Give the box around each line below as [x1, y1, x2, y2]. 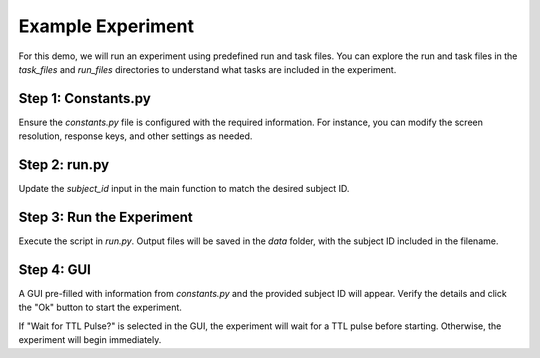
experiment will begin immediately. [18, 334, 162, 346]
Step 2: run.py [18, 156, 110, 174]
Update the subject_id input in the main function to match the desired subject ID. [18, 183, 350, 195]
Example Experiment [18, 15, 195, 37]
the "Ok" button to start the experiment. [18, 301, 182, 314]
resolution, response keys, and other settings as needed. [18, 130, 253, 142]
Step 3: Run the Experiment [18, 208, 194, 225]
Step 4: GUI [18, 261, 92, 278]
